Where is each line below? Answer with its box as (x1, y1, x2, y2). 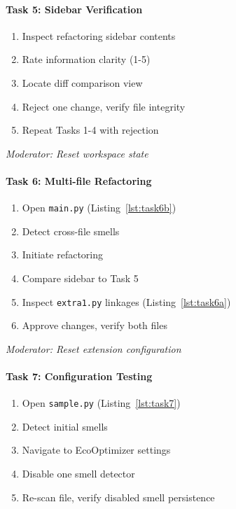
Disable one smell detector (22, 466, 135, 481)
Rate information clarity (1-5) (22, 52, 151, 67)
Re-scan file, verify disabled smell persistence (22, 489, 215, 504)
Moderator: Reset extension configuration (6, 341, 181, 356)
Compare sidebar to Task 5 (22, 271, 139, 285)
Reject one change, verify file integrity (22, 99, 186, 113)
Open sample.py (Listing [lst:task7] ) (22, 396, 181, 410)
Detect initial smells (22, 419, 108, 433)
